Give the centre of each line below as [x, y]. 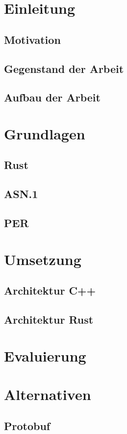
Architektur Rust [49, 319]
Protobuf [27, 425]
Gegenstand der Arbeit [64, 68]
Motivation [32, 39]
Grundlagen [45, 133]
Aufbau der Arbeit [52, 97]
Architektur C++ [50, 290]
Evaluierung [45, 355]
